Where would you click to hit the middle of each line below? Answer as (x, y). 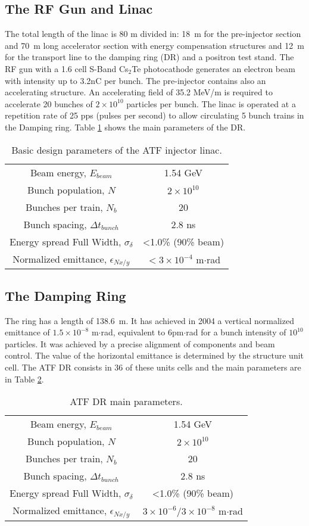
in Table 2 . (24, 379)
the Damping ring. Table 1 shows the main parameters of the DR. (125, 127)
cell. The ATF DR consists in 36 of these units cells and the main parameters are (153, 367)
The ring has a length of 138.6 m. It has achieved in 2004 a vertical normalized (149, 320)
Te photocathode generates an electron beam (213, 68)
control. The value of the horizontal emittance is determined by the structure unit (154, 355)
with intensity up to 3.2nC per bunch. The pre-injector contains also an (135, 80)
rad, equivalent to (133, 332)
